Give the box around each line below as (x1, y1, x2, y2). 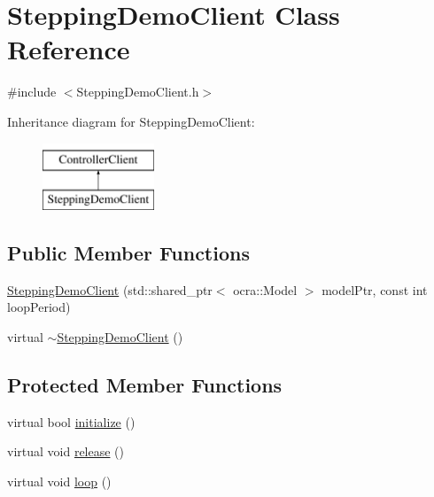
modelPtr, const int (322, 280, 428, 299)
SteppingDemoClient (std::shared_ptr (7, 280, 213, 299)
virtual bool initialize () (7, 412, 136, 431)
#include (7, 82, 57, 101)
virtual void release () (7, 442, 125, 461)
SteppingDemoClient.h (76, 82, 199, 101)
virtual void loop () (7, 472, 112, 491)
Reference (7, 31, 130, 67)
